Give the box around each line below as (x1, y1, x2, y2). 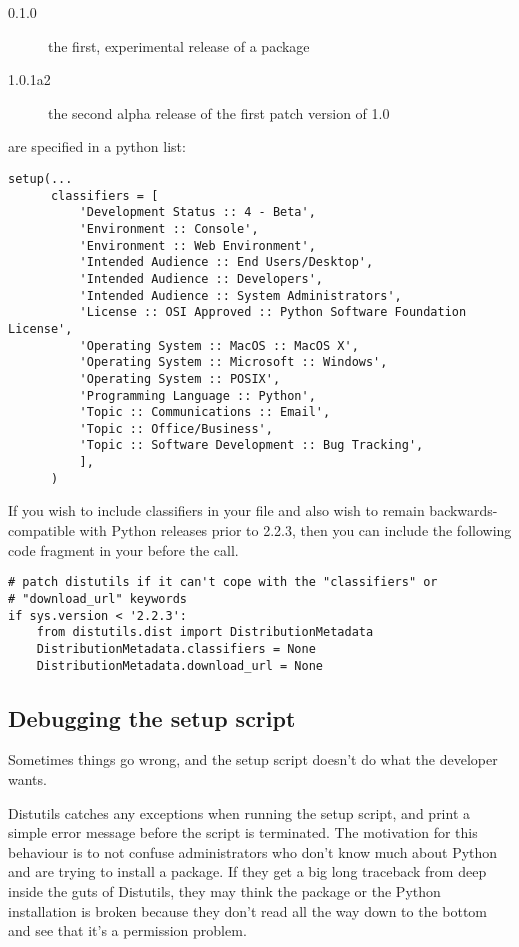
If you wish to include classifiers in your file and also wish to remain (8, 500, 425, 521)
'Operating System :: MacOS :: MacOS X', (79, 338, 359, 353)
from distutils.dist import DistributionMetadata (36, 625, 374, 640)
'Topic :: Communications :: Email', (79, 405, 331, 420)
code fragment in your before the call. (8, 539, 239, 560)
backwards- (429, 500, 498, 521)
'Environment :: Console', (79, 221, 259, 236)
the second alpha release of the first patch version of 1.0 (48, 102, 390, 123)
